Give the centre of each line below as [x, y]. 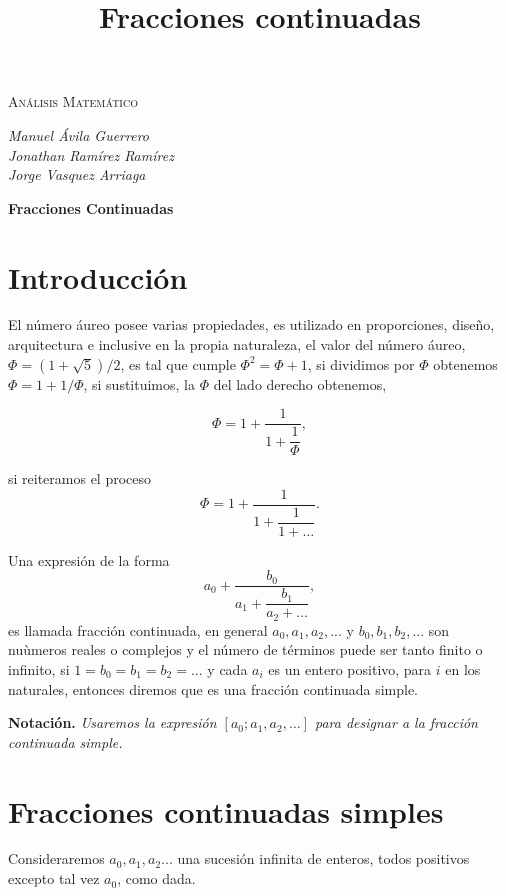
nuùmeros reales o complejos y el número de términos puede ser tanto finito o [245, 649]
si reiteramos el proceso [80, 478]
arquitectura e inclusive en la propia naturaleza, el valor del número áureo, [237, 344]
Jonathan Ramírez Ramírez [91, 154]
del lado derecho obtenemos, [300, 383]
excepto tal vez [54, 878]
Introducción [98, 276]
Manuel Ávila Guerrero [78, 134]
